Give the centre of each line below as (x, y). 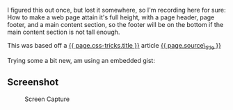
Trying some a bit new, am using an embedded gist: (81, 60)
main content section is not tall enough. (64, 32)
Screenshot (33, 82)
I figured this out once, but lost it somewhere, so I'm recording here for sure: (116, 10)
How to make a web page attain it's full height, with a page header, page (111, 17)
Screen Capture (47, 99)
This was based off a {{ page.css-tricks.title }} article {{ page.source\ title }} (114, 46)
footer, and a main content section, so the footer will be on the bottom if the (115, 25)
